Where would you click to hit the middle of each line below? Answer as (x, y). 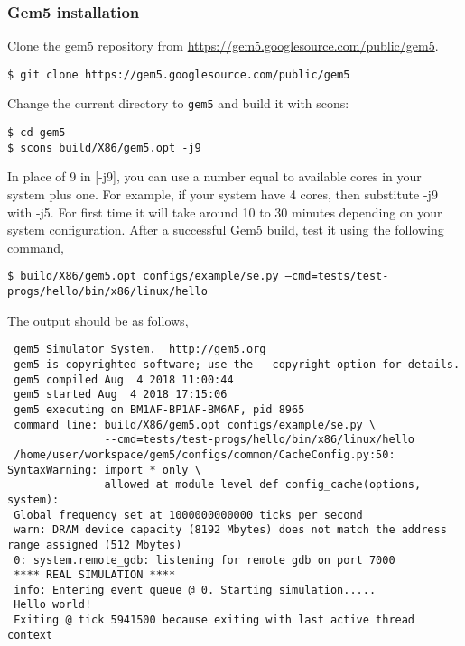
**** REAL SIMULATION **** (95, 575)
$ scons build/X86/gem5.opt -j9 (104, 148)
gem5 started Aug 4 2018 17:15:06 (121, 395)
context (30, 635)
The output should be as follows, (98, 320)
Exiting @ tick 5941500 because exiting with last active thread (214, 620)
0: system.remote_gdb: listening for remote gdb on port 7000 (205, 560)
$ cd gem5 (37, 133)
